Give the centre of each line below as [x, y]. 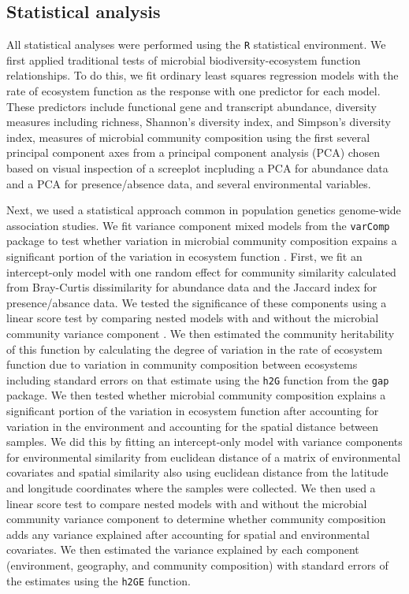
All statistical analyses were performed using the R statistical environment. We [196, 45]
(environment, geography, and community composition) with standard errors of [197, 564]
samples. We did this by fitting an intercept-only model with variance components [204, 442]
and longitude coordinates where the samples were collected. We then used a [191, 488]
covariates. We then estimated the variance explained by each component [183, 549]
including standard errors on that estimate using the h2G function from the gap [198, 379]
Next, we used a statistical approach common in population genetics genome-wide [204, 210]
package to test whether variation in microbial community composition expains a [202, 241]
